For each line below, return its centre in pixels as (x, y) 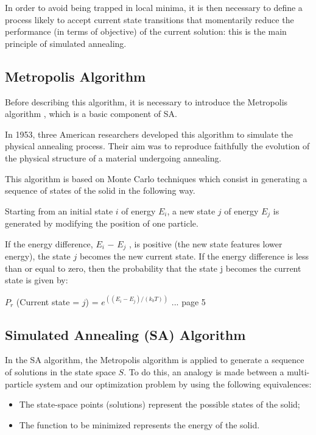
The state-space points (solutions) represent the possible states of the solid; (160, 404)
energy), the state (38, 256)
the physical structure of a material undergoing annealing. (113, 157)
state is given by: (37, 280)
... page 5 (188, 301)
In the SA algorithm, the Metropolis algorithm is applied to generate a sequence (155, 360)
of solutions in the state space (60, 371)
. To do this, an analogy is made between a (204, 371)
